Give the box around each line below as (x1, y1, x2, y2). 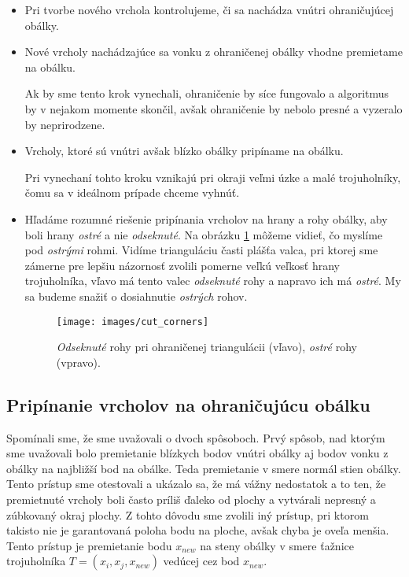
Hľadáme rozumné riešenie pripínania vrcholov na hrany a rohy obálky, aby (24, 210, 388, 227)
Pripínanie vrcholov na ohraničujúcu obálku (6, 392, 370, 416)
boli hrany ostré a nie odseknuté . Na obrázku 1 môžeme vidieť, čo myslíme (24, 226, 383, 242)
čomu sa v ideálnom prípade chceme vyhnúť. (24, 184, 240, 201)
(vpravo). (56, 353, 101, 370)
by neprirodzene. (24, 116, 105, 132)
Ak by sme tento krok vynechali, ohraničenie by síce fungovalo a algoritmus (24, 85, 389, 102)
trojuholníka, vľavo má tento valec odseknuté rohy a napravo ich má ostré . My (24, 272, 401, 289)
